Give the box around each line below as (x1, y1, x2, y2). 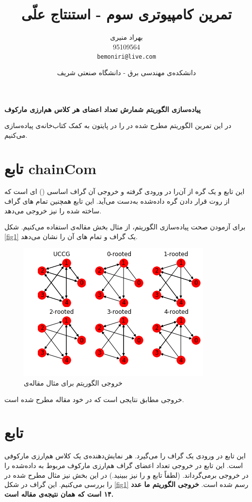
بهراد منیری (110, 32, 143, 42)
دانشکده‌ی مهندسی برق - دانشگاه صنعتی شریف (57, 67, 196, 77)
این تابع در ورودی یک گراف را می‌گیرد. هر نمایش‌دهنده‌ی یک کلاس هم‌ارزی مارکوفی (4, 451, 246, 461)
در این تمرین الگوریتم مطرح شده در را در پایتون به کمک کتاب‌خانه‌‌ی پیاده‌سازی (4, 120, 232, 130)
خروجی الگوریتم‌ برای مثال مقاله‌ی (24, 378, 123, 388)
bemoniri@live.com (97, 53, 156, 61)
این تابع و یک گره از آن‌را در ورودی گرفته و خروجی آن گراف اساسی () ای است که (4, 186, 245, 196)
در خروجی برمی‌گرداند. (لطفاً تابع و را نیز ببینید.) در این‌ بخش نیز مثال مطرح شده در (4, 470, 249, 480)
